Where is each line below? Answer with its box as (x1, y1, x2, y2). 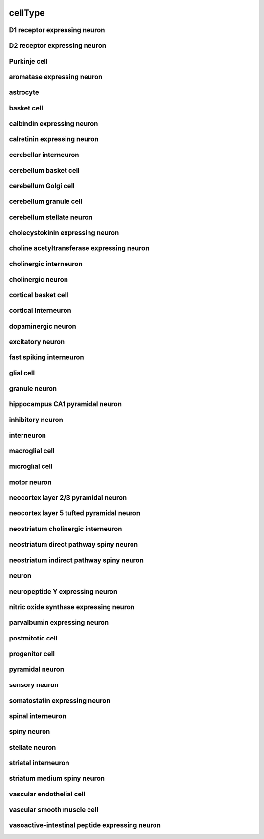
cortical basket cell (9, 291, 68, 299)
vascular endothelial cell (9, 790, 86, 798)
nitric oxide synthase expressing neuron (9, 603, 135, 611)
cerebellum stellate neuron (9, 213, 93, 221)
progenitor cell (9, 649, 55, 658)
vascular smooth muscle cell (9, 805, 99, 814)
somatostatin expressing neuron (9, 696, 110, 705)
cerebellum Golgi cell (9, 182, 75, 190)
